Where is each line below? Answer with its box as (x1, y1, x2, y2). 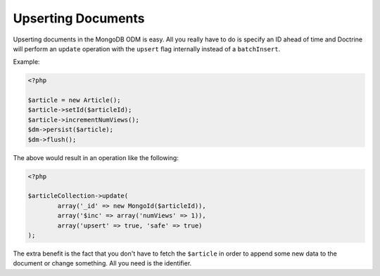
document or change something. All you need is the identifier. (13, 259, 192, 268)
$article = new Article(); (27, 96, 121, 105)
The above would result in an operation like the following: (13, 153, 179, 162)
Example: (13, 58, 40, 66)
